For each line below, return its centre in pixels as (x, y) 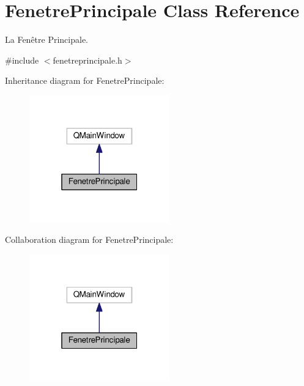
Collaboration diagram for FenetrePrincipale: (89, 239)
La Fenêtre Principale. (47, 39)
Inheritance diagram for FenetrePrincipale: (85, 80)
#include (22, 60)
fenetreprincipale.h (87, 60)
